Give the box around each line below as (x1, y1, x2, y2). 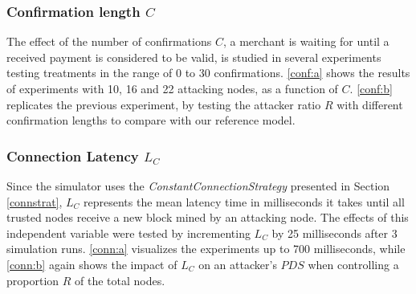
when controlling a (308, 255, 399, 272)
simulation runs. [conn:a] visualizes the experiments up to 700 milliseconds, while (6, 240, 406, 257)
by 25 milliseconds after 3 (271, 224, 398, 241)
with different (336, 96, 403, 112)
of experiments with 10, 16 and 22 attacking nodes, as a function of (6, 80, 338, 96)
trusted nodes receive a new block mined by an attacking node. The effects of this (6, 209, 409, 226)
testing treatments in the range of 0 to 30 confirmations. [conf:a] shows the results (6, 64, 410, 81)
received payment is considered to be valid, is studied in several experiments (6, 48, 381, 65)
